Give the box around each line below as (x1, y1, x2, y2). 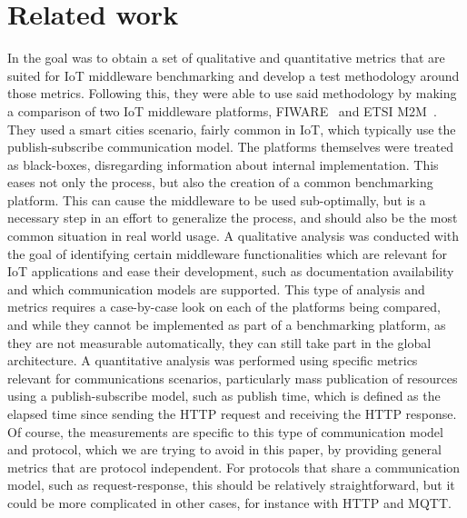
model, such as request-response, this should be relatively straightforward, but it (7, 475, 455, 494)
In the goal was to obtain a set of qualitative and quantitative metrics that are (7, 48, 445, 67)
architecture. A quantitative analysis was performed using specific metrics (7, 351, 418, 370)
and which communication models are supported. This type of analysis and (7, 279, 425, 298)
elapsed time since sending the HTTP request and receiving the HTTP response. (7, 404, 457, 423)
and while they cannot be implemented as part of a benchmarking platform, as (7, 315, 446, 334)
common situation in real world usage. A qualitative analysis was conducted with (7, 226, 460, 245)
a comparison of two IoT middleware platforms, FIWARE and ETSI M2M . (7, 101, 437, 120)
